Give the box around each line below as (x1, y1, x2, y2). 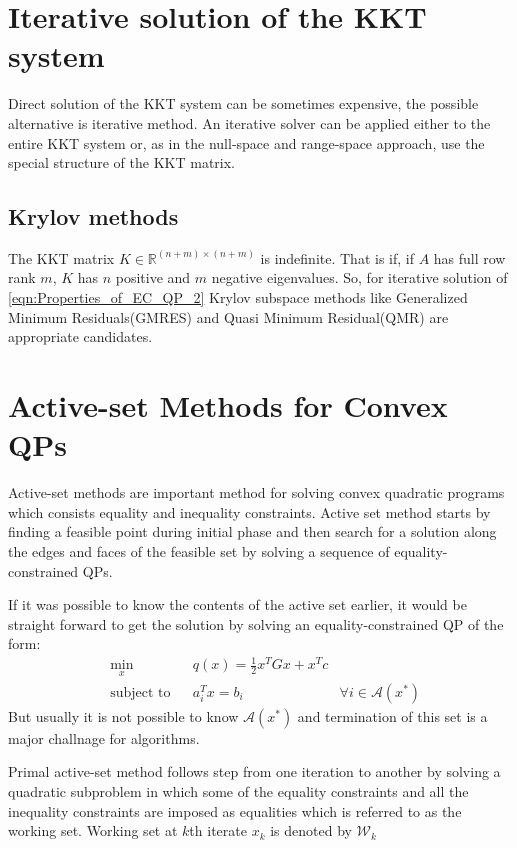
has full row (433, 247, 506, 268)
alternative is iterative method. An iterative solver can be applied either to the (8, 112, 491, 133)
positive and (115, 267, 191, 288)
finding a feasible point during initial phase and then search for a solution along (8, 521, 497, 542)
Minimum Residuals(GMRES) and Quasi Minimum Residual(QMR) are (8, 306, 449, 327)
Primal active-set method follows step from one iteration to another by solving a (8, 761, 501, 782)
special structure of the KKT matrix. (8, 152, 235, 173)
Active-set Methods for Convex (8, 385, 448, 426)
